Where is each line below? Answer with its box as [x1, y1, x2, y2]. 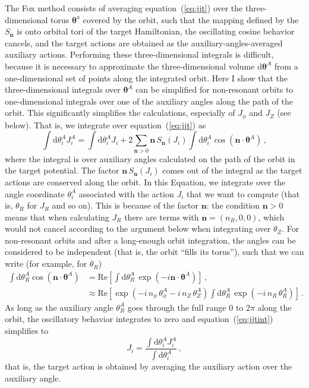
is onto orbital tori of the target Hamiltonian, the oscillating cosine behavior [17, 25, 295, 37]
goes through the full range [127, 301, 226, 313]
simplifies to [5, 324, 49, 336]
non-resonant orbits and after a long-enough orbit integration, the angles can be [5, 234, 296, 246]
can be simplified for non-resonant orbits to [135, 83, 294, 96]
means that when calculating [5, 210, 109, 223]
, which [258, 210, 285, 223]
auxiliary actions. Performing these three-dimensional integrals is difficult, [5, 48, 274, 61]
